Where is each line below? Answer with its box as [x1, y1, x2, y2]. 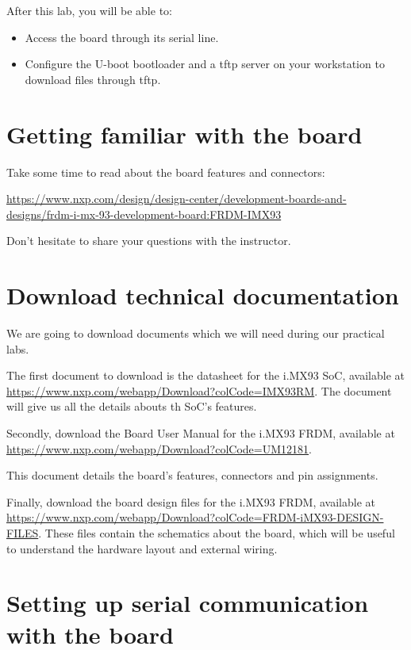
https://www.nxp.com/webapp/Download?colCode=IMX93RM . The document [6, 382, 392, 399]
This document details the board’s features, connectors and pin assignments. [6, 467, 378, 484]
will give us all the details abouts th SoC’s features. [6, 398, 257, 415]
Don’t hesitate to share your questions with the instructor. [6, 232, 291, 249]
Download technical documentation [6, 279, 399, 312]
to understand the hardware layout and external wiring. [6, 540, 278, 556]
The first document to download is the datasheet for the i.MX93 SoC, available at [6, 367, 405, 384]
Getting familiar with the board [6, 117, 363, 150]
